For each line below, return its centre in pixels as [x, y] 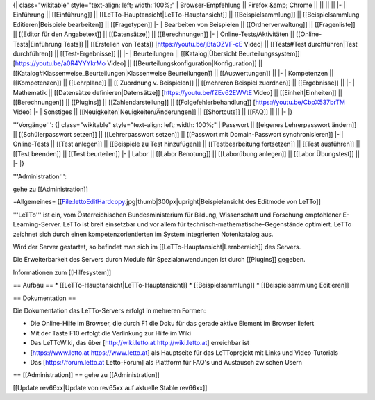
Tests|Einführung [37, 44]
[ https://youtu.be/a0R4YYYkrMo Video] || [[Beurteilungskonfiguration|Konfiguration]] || [138, 63]
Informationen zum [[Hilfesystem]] [62, 272]
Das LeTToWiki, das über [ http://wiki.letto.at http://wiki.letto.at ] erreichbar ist [140, 343]
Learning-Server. [37, 224]
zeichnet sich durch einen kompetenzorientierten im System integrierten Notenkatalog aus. [143, 234]
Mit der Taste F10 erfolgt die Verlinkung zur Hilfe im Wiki [110, 333]
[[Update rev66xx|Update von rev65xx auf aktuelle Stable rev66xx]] [110, 387]
